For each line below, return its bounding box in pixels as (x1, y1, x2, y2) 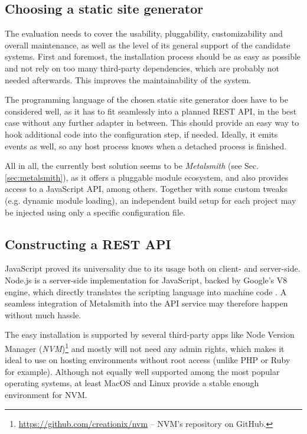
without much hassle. (5, 308, 81, 321)
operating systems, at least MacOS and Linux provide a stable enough (5, 377, 259, 389)
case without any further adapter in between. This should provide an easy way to (5, 116, 299, 129)
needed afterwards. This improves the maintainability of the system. (5, 73, 252, 86)
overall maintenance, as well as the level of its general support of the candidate (5, 38, 290, 51)
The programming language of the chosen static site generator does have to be (5, 93, 288, 106)
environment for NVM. (5, 388, 87, 400)
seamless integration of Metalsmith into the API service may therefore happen (5, 297, 288, 309)
